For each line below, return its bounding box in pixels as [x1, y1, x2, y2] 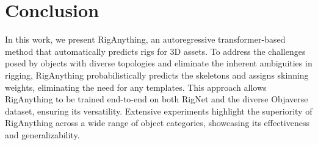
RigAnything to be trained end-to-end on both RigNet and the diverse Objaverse [5, 93, 308, 105]
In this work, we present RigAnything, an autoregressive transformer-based [5, 33, 286, 46]
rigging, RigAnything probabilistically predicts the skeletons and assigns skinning [5, 68, 309, 81]
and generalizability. [5, 128, 80, 141]
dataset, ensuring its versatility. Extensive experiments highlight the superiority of [5, 104, 313, 117]
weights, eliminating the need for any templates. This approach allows [5, 80, 267, 93]
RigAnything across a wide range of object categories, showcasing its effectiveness [5, 116, 310, 129]
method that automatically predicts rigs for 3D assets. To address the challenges [5, 44, 306, 57]
